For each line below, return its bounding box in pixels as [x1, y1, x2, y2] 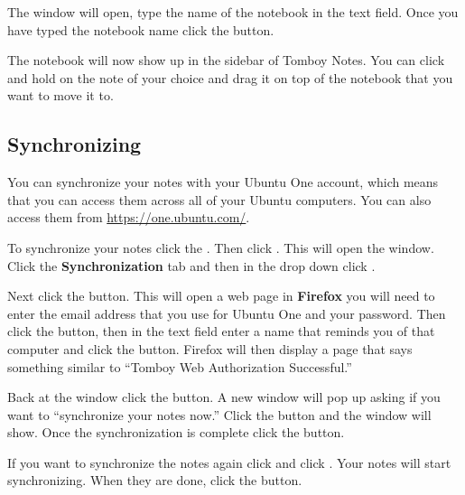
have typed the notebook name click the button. [7, 20, 274, 39]
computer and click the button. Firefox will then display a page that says [7, 339, 413, 358]
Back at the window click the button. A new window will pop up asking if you [7, 388, 441, 406]
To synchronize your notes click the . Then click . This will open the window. [7, 238, 434, 257]
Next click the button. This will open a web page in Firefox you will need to [7, 286, 435, 305]
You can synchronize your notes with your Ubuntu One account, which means [7, 173, 439, 191]
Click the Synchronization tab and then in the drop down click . [7, 256, 376, 275]
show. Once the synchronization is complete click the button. [7, 423, 345, 442]
